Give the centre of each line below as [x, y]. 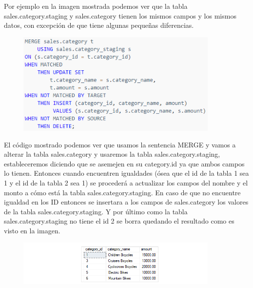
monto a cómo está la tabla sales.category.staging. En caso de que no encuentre [122, 192]
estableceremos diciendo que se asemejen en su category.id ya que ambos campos [124, 163]
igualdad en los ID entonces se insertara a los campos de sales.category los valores [126, 202]
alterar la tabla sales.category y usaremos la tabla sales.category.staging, [112, 154]
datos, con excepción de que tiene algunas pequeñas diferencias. [99, 25]
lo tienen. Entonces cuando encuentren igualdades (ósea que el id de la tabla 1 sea [126, 173]
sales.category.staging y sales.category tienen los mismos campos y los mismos [120, 15]
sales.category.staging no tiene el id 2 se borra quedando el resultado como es [119, 221]
